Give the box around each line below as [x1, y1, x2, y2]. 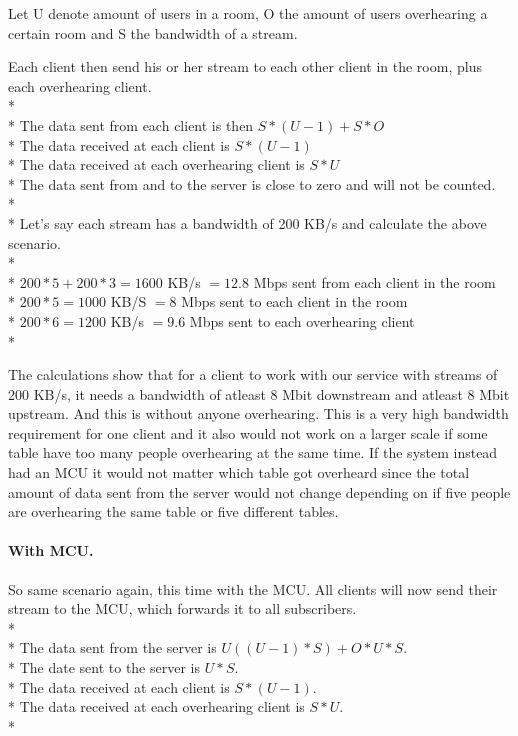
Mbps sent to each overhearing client [189, 310, 415, 331]
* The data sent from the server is [8, 637, 217, 658]
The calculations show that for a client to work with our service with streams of [8, 364, 498, 385]
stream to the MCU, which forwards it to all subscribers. [8, 598, 357, 619]
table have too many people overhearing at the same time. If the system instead [8, 442, 498, 463]
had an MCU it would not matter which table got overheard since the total [8, 462, 470, 483]
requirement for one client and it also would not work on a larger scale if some [8, 422, 488, 443]
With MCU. [8, 540, 94, 561]
